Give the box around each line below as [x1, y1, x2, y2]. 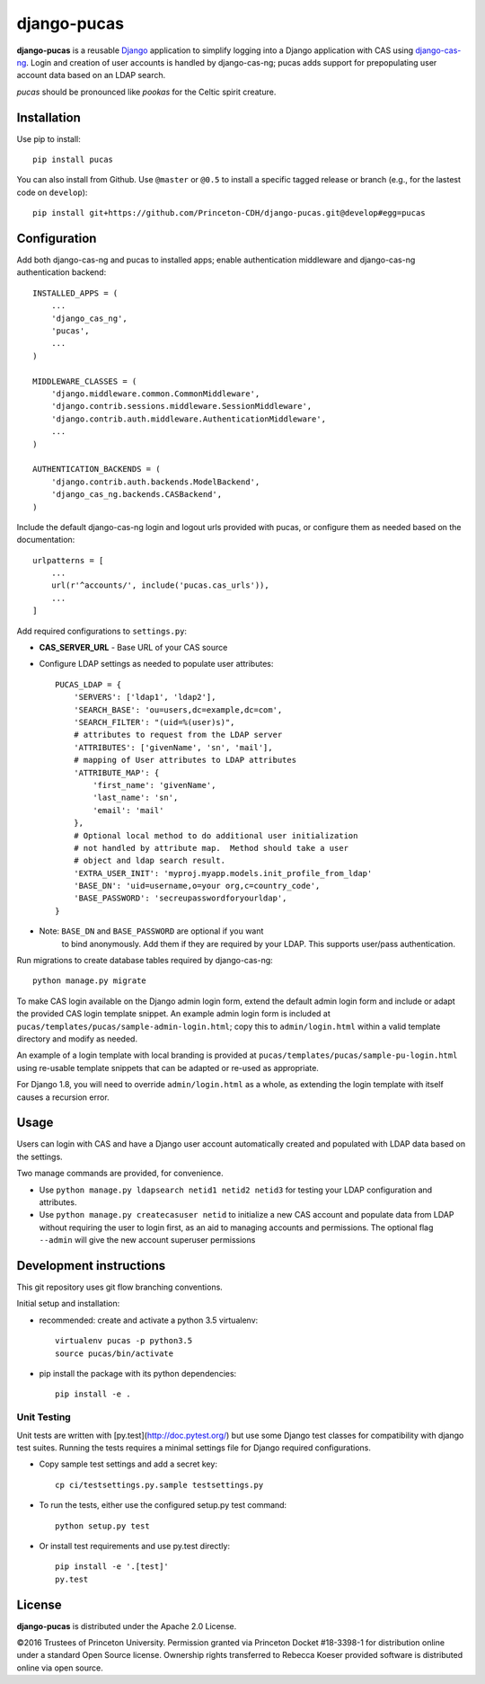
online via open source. [16, 1662, 103, 1673]
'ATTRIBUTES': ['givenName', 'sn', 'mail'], [73, 742, 273, 752]
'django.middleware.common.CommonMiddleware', [50, 389, 260, 399]
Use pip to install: [16, 133, 81, 144]
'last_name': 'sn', [93, 793, 179, 803]
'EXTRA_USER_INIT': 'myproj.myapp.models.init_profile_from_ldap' [73, 868, 373, 878]
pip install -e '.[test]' [55, 1562, 170, 1572]
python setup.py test [55, 1520, 150, 1531]
